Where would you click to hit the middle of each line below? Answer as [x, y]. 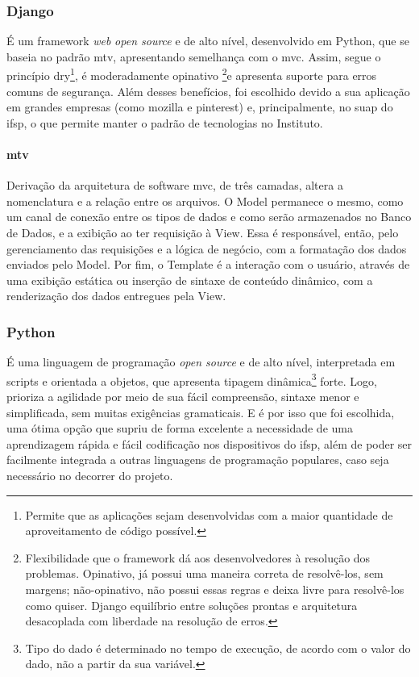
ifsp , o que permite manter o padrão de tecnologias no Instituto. [165, 122]
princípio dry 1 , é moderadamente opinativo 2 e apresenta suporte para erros [192, 74]
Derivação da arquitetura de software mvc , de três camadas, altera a [175, 185]
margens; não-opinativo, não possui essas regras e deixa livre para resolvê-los [215, 589]
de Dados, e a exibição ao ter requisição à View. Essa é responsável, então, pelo [203, 233]
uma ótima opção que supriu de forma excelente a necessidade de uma [180, 428]
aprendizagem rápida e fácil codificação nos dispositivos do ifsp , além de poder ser [209, 443]
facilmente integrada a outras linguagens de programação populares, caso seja [198, 460]
